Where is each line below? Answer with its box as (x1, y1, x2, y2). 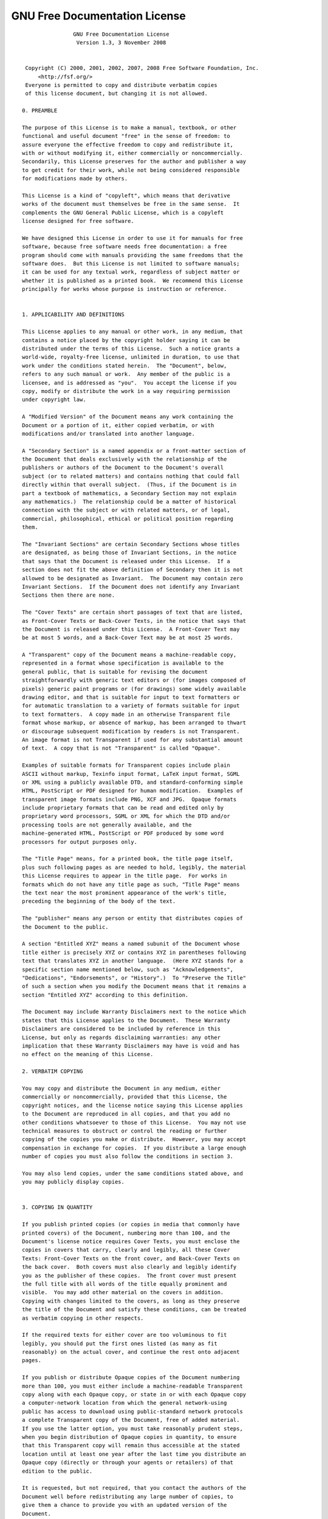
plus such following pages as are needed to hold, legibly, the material (22, 863, 247, 871)
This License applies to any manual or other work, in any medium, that (22, 328, 243, 335)
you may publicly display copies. (22, 1179, 125, 1185)
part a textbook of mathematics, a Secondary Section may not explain (22, 490, 237, 496)
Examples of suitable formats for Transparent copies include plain (22, 762, 230, 769)
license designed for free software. (22, 218, 135, 225)
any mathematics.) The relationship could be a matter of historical (22, 498, 237, 506)
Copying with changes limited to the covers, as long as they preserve (22, 1297, 240, 1305)
